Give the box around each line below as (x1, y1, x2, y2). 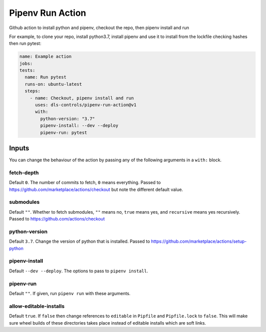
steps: (25, 88, 41, 94)
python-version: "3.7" (40, 116, 96, 121)
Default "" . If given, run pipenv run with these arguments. (9, 290, 131, 296)
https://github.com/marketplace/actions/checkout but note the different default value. (9, 186, 183, 192)
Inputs (9, 144, 30, 152)
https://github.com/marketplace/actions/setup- (151, 238, 247, 244)
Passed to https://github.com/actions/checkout (9, 216, 105, 222)
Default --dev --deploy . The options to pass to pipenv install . (9, 268, 148, 274)
